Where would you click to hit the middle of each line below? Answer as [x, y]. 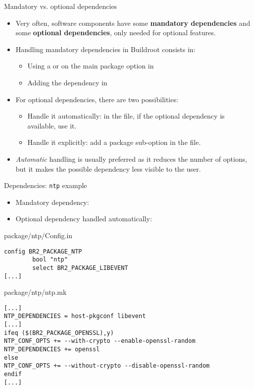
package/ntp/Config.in [38, 235]
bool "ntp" [50, 260]
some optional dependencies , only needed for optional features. [116, 32]
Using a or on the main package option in [91, 66]
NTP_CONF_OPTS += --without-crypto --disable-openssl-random [107, 366]
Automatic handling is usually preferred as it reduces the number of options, [131, 159]
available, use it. [52, 125]
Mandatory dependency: [52, 202]
